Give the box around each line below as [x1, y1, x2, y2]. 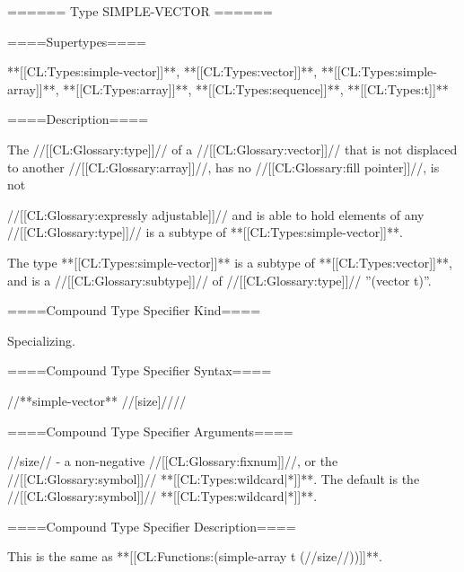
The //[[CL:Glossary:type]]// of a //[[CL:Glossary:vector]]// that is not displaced [7, 139, 458, 158]
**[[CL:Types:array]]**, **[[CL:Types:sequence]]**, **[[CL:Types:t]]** [63, 79, 449, 98]
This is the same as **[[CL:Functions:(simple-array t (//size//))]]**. [7, 547, 382, 566]
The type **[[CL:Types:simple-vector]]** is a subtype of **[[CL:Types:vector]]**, [7, 252, 452, 271]
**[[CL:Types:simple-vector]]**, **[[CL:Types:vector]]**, [7, 62, 318, 81]
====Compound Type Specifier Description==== [7, 516, 296, 535]
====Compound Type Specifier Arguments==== [7, 421, 293, 440]
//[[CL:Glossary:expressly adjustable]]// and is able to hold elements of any [7, 205, 425, 224]
